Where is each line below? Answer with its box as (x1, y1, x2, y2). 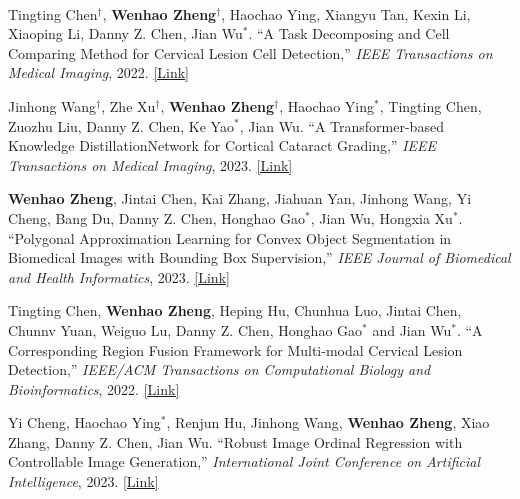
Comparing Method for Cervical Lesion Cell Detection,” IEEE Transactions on (8, 42, 493, 63)
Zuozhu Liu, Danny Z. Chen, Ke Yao (8, 115, 234, 136)
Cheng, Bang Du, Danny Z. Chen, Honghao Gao (8, 207, 306, 228)
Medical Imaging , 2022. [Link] (8, 62, 189, 83)
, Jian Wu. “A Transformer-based (239, 115, 444, 136)
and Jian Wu (372, 319, 452, 340)
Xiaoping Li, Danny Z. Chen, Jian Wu (8, 23, 243, 44)
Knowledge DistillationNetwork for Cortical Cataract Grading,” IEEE (8, 135, 437, 156)
